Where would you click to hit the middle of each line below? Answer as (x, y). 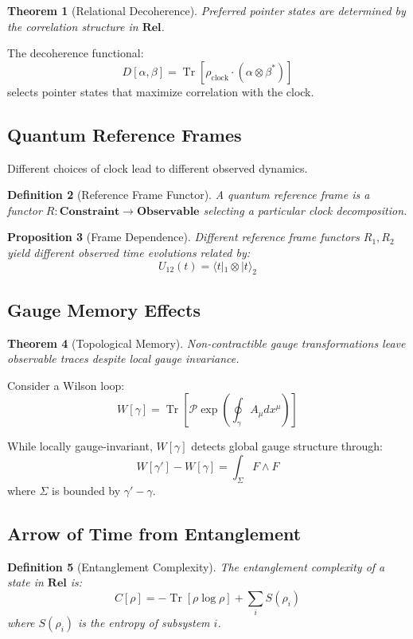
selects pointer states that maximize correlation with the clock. (161, 91)
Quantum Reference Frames (125, 134)
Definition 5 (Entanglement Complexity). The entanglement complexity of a (196, 566)
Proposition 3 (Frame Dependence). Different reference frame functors (183, 237)
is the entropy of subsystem (144, 623)
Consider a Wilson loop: (66, 385)
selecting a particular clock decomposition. (305, 210)
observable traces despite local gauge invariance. (123, 358)
